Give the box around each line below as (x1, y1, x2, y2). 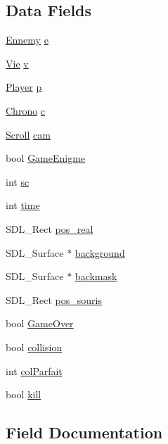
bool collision (6, 339, 63, 354)
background (75, 245, 125, 260)
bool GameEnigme (6, 151, 86, 165)
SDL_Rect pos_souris (6, 292, 102, 307)
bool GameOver (6, 316, 74, 331)
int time (6, 198, 40, 213)
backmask (75, 269, 117, 284)
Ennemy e (6, 32, 49, 47)
